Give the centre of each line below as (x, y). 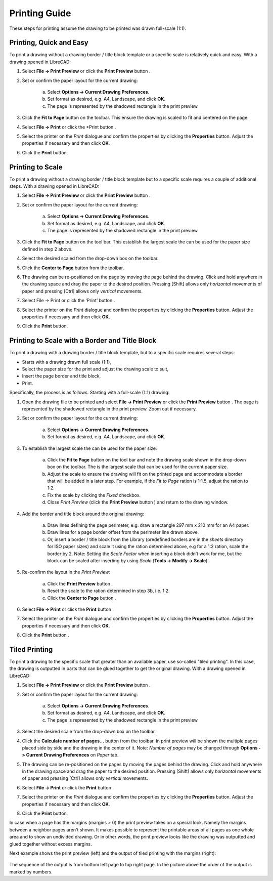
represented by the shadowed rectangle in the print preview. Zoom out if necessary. (109, 409)
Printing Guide (40, 13)
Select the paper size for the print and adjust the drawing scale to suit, (95, 369)
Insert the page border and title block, (61, 376)
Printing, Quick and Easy (49, 43)
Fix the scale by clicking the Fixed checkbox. (94, 495)
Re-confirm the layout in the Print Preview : (66, 572)
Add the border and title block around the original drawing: (83, 514)
